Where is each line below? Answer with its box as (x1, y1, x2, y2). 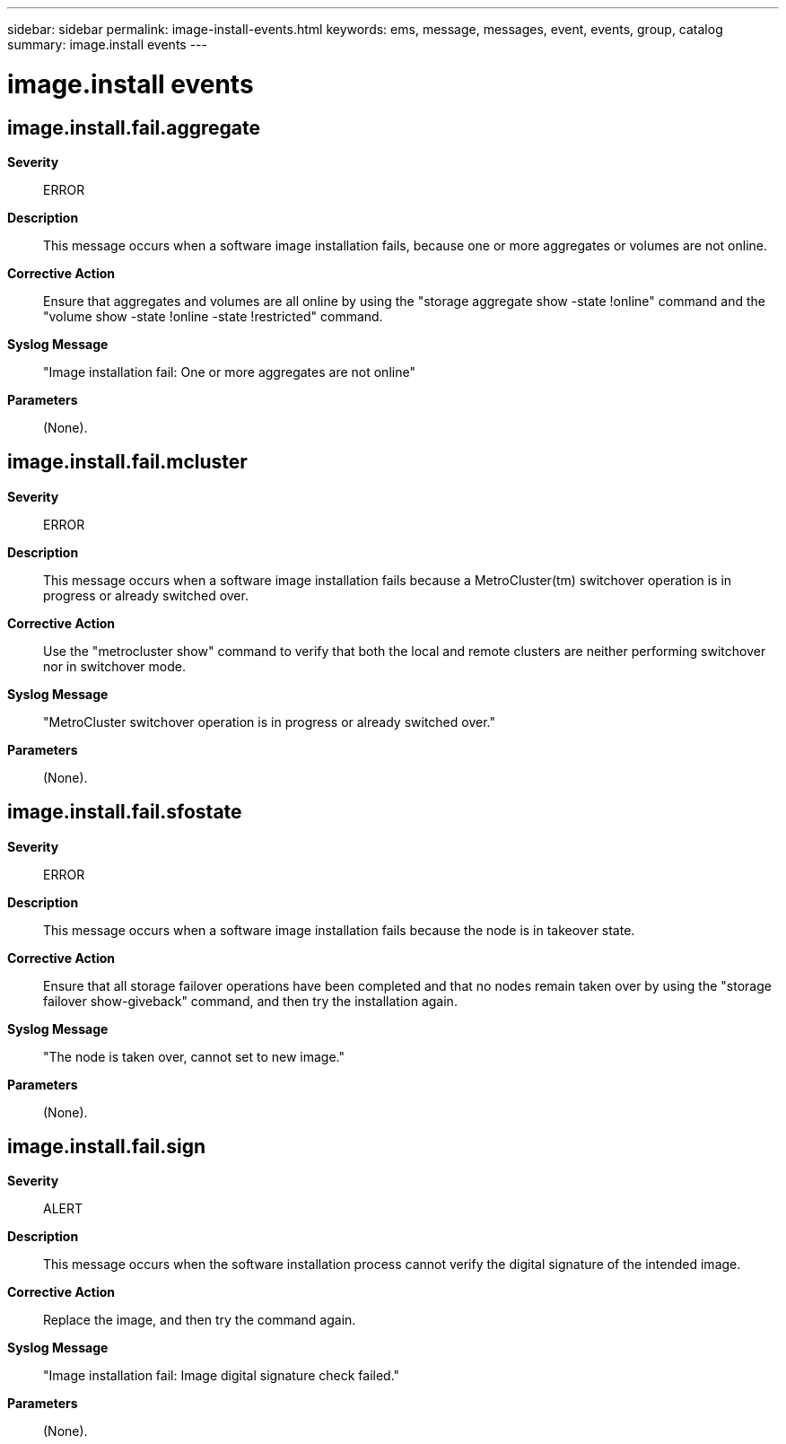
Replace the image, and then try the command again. (43, 1312, 356, 1328)
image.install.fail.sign (7, 1135, 206, 1159)
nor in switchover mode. (43, 658, 186, 674)
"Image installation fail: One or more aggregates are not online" (43, 363, 415, 380)
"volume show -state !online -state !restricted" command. (43, 308, 383, 324)
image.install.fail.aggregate (7, 116, 261, 139)
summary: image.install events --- (7, 37, 207, 52)
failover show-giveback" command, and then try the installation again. (43, 993, 458, 1009)
